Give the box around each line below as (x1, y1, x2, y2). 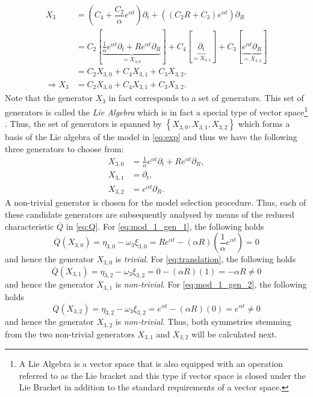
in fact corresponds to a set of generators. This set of (108, 91, 304, 104)
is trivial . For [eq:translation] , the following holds (115, 253, 296, 265)
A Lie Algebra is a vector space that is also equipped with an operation (19, 357, 283, 370)
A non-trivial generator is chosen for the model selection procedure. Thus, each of (5, 196, 306, 209)
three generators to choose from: (5, 142, 124, 155)
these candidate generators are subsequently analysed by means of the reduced (5, 208, 294, 221)
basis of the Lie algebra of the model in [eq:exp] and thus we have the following (5, 131, 297, 143)
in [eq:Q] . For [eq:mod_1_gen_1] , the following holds (66, 220, 264, 232)
